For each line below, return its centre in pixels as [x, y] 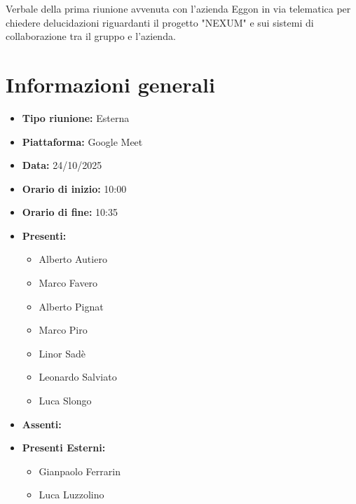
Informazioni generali [110, 84]
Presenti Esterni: [64, 448]
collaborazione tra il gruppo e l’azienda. [91, 36]
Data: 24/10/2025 [62, 165]
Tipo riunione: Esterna [76, 117]
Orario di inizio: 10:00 [74, 188]
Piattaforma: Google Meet [82, 141]
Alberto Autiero [73, 259]
